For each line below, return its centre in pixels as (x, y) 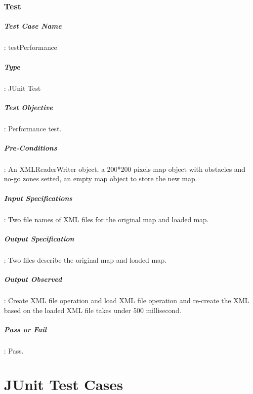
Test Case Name (33, 26)
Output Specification (39, 238)
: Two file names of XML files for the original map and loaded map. (106, 219)
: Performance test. (33, 128)
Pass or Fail (25, 329)
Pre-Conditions (31, 147)
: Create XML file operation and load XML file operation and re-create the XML (127, 300)
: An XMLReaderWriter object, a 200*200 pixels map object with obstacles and (125, 169)
